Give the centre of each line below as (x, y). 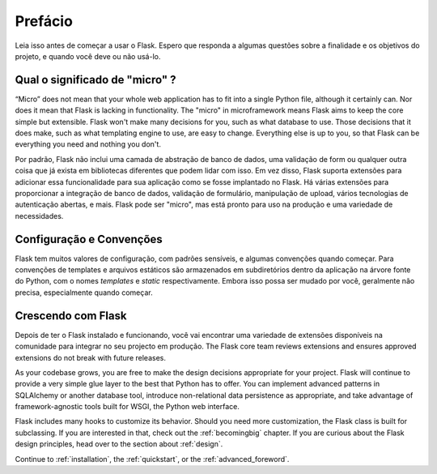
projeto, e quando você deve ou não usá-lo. (88, 56)
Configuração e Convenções (89, 239)
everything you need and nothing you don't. (88, 144)
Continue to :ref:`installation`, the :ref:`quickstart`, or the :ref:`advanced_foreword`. (152, 459)
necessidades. (39, 216)
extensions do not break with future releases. (90, 357)
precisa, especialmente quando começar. (84, 293)
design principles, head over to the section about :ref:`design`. (119, 444)
